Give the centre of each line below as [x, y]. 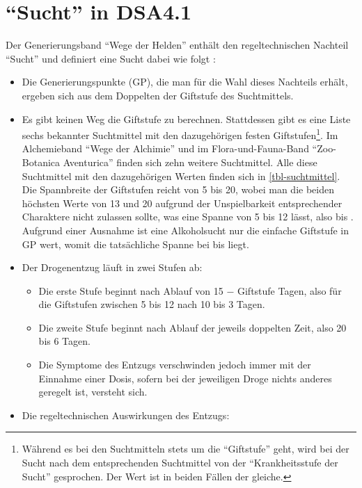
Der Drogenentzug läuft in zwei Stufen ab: [112, 267]
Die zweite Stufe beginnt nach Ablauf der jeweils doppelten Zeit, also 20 [192, 327]
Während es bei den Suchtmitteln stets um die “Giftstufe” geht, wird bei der [186, 449]
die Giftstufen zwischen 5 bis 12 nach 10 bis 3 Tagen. [152, 304]
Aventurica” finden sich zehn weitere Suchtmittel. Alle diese [190, 162]
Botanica [41, 162]
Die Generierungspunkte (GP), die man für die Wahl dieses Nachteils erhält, [185, 82]
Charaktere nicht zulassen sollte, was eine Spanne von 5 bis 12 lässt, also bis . [188, 217]
